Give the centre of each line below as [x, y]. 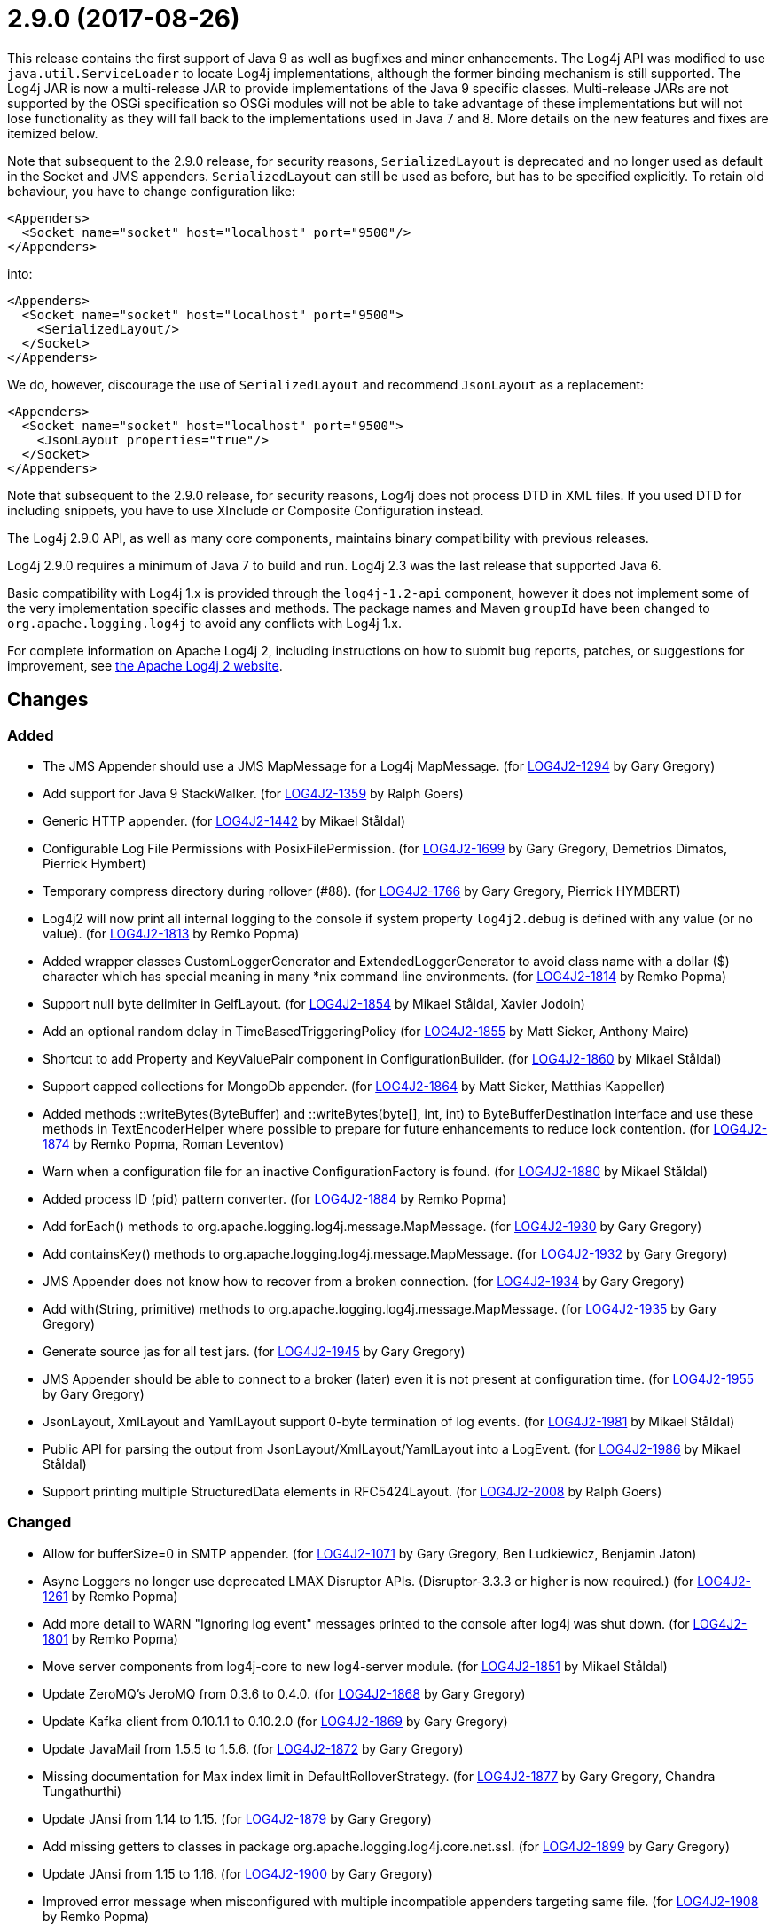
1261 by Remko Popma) [110, 1596]
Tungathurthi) [82, 1791]
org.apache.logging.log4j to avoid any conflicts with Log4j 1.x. [204, 623]
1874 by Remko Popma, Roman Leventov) [164, 1143]
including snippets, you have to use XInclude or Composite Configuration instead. [246, 510]
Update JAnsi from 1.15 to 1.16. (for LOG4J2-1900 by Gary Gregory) [238, 1873]
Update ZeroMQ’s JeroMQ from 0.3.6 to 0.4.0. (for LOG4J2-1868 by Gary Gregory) [284, 1693]
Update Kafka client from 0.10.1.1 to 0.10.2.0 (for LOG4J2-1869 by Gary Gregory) [275, 1721]
